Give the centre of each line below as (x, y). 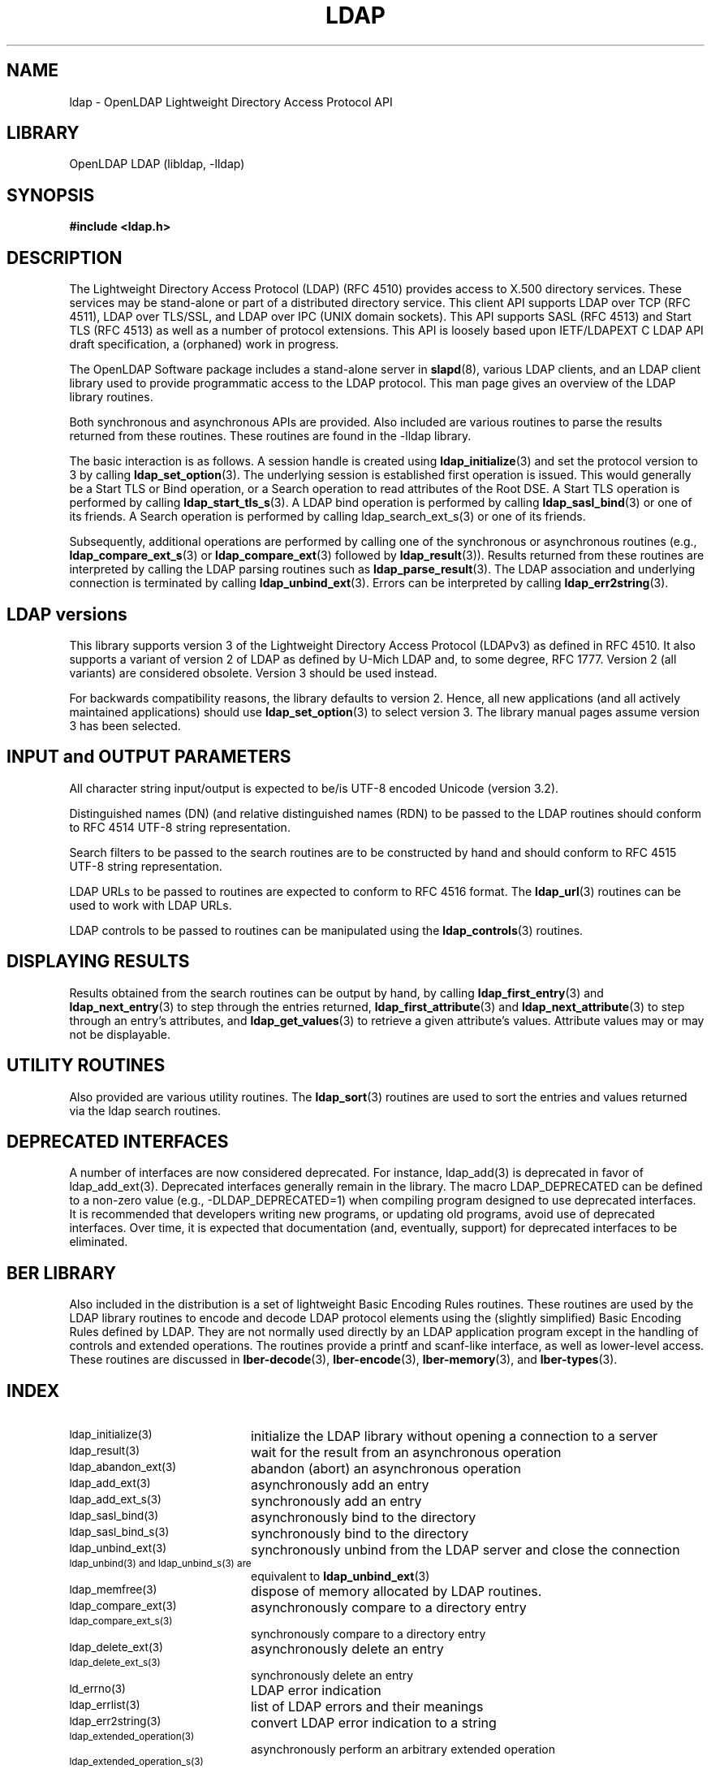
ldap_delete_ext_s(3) (115, 1663)
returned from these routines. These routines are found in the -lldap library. (270, 436)
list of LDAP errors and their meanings (367, 1707)
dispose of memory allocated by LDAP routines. (396, 1592)
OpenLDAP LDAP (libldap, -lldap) (157, 164)
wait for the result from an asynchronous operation (406, 1453)
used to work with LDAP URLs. (151, 905)
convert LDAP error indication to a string (373, 1723)
